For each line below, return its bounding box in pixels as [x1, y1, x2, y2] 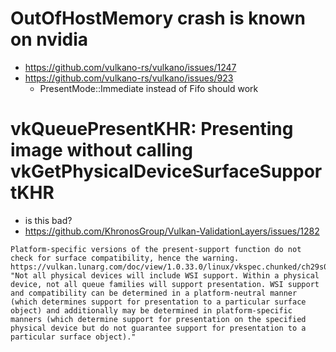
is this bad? [24, 214, 73, 226]
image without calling [10, 139, 193, 162]
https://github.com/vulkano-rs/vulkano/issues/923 [24, 72, 234, 84]
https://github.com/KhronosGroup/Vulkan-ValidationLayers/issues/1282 [24, 225, 320, 237]
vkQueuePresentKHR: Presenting [10, 118, 294, 141]
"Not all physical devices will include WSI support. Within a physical [10, 270, 320, 281]
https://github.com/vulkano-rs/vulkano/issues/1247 [24, 61, 237, 73]
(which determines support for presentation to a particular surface [10, 297, 307, 307]
